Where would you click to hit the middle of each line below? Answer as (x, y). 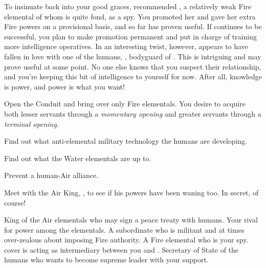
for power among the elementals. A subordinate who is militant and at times (124, 229)
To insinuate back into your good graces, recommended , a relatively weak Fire (128, 6)
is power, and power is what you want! (64, 86)
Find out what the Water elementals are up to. (78, 158)
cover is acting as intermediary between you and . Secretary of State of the (121, 249)
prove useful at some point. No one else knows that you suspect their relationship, (133, 66)
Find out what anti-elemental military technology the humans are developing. (126, 141)
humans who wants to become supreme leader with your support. (106, 260)
